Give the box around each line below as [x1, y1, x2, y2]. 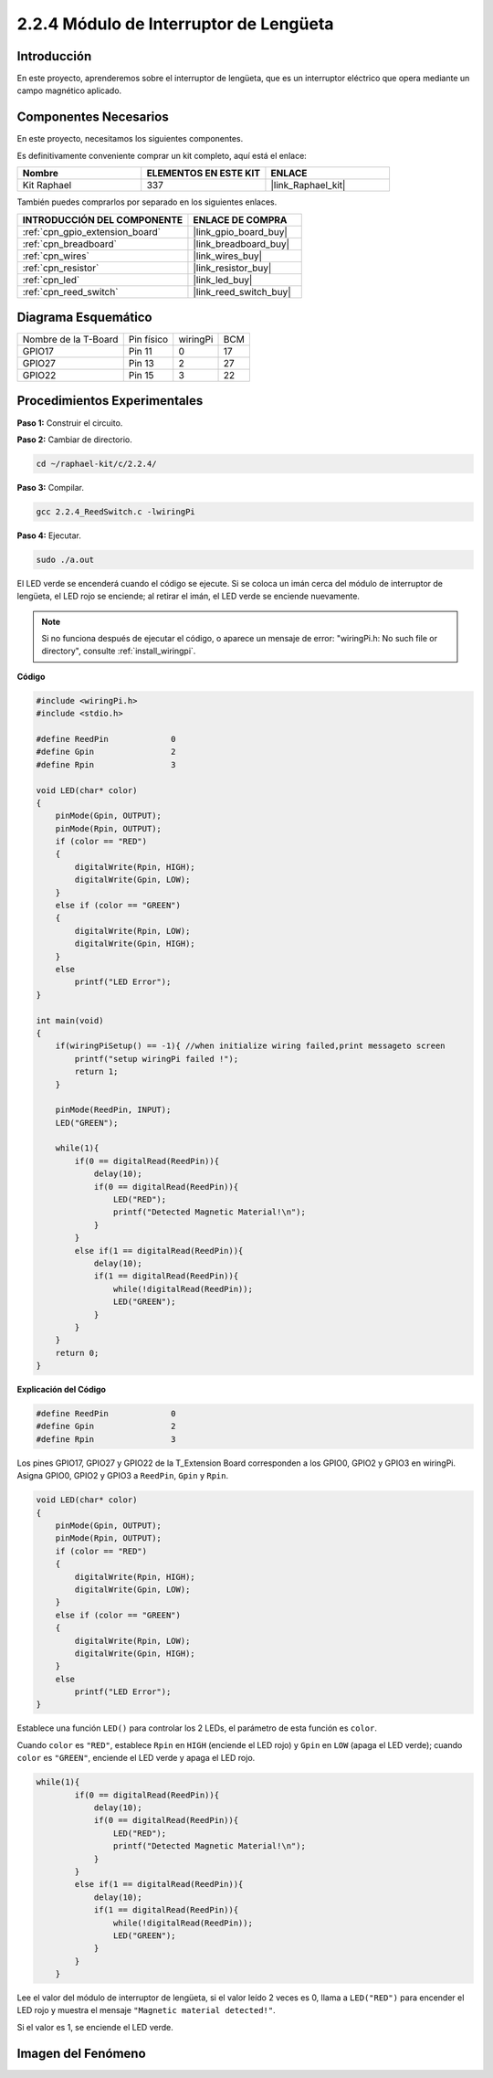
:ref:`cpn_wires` [22, 249, 90, 262]
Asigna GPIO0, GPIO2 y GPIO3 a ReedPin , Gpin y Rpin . [16, 1470, 228, 1481]
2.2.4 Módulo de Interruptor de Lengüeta [16, 14, 334, 34]
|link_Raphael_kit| [270, 179, 346, 192]
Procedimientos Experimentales [16, 393, 204, 408]
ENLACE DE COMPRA [193, 213, 288, 226]
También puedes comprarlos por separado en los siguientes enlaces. [16, 196, 278, 207]
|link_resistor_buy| [193, 261, 272, 274]
